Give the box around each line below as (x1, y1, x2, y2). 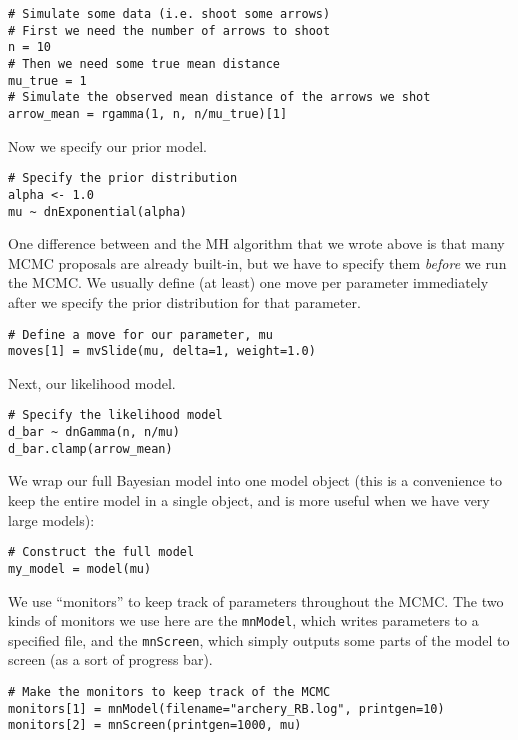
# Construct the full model (8, 545, 195, 560)
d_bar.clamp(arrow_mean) (8, 441, 173, 456)
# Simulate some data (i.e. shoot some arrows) (8, 7, 331, 21)
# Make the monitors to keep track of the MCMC (8, 685, 331, 699)
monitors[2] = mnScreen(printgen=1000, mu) (8, 718, 302, 733)
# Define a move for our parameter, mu (8, 327, 273, 342)
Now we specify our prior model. (8, 135, 207, 156)
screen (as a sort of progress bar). (8, 649, 213, 670)
